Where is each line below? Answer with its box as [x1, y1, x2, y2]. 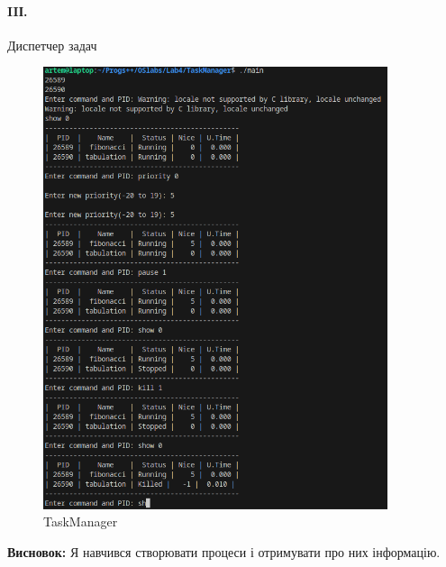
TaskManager [43, 512, 118, 531]
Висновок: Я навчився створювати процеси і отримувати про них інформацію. [7, 543, 441, 562]
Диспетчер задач [7, 35, 97, 54]
